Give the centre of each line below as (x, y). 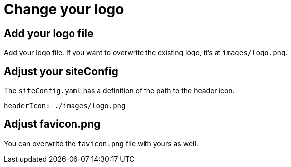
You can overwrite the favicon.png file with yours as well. (101, 143)
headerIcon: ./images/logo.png (65, 106)
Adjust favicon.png (52, 124)
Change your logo (64, 9)
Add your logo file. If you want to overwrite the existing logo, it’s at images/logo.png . (146, 53)
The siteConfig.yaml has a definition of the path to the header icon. (119, 91)
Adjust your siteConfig (61, 71)
